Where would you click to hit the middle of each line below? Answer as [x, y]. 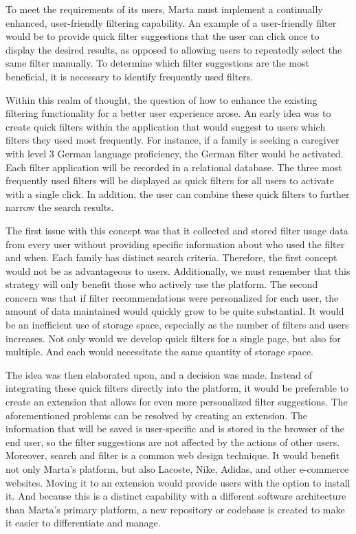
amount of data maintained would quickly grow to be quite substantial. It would [175, 311]
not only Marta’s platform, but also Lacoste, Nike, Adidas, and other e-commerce [177, 469]
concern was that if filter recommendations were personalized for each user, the [172, 297]
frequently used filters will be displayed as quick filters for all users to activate [170, 180]
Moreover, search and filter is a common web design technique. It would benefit [173, 455]
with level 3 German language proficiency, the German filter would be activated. [175, 153]
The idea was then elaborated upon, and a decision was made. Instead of [159, 374]
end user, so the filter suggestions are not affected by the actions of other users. [173, 442]
